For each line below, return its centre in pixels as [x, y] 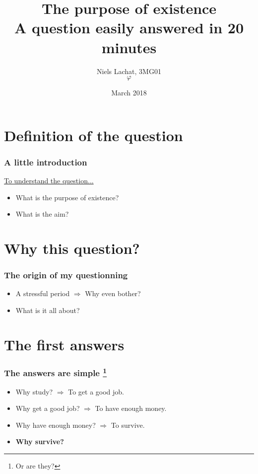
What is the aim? [42, 214]
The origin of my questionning [66, 275]
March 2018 [129, 93]
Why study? [34, 391]
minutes [129, 47]
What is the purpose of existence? [67, 197]
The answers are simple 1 [56, 372]
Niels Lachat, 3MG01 [129, 71]
